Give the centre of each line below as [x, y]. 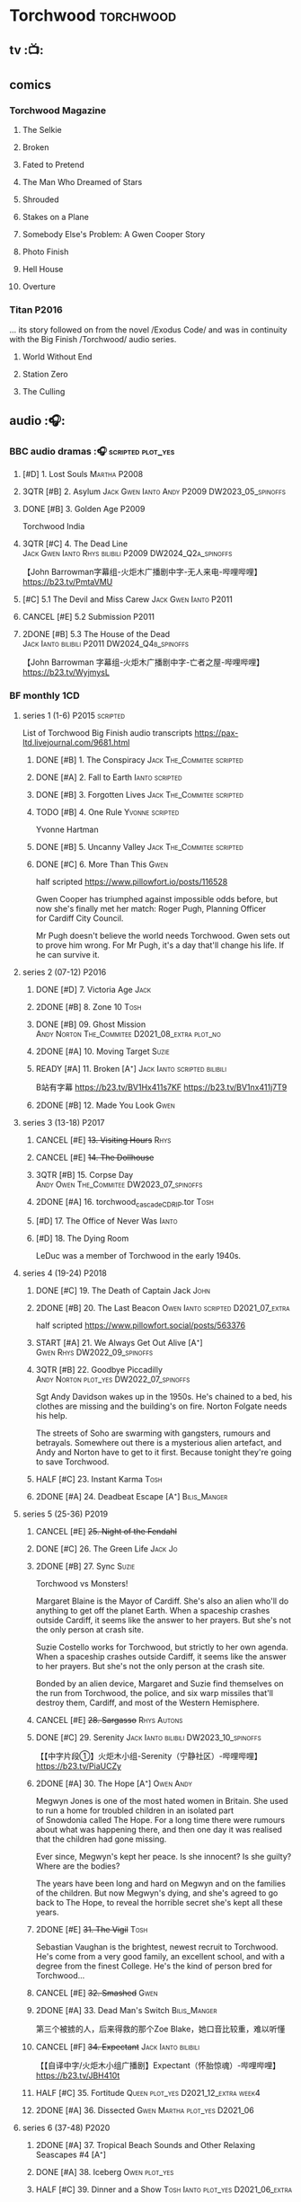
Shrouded [41, 199]
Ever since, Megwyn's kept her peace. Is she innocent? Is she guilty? [164, 1857]
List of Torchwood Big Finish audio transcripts [107, 732]
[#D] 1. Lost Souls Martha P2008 [83, 474]
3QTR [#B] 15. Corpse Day [84, 1174]
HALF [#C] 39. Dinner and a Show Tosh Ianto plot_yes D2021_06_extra [164, 2189]
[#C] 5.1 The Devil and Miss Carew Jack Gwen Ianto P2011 [128, 599]
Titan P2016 [36, 310]
